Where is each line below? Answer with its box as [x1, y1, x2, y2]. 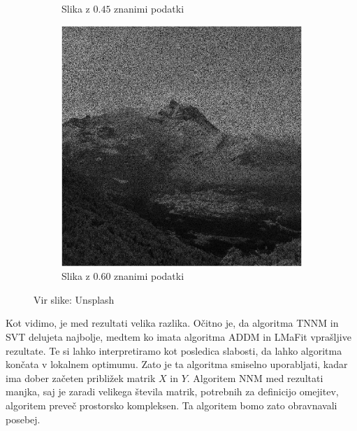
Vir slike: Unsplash [34, 292, 115, 306]
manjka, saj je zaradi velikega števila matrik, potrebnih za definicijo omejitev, [6, 384, 339, 399]
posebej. [6, 411, 41, 426]
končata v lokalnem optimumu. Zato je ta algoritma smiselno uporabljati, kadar [6, 357, 348, 372]
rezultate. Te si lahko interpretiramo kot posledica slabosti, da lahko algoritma [6, 343, 342, 358]
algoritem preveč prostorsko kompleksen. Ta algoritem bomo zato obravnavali [6, 397, 337, 412]
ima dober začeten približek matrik [6, 370, 156, 385]
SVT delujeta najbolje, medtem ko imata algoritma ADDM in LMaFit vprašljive [6, 329, 351, 344]
